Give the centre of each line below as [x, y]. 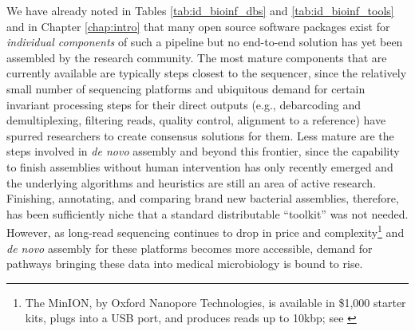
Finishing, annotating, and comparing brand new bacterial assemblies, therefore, [203, 198]
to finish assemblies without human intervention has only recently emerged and [200, 166]
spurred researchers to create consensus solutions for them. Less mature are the [200, 135]
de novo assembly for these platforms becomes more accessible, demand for [190, 248]
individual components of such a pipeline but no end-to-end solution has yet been [205, 42]
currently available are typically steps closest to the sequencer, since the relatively [207, 73]
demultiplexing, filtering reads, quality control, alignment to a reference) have [196, 120]
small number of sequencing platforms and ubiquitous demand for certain [186, 88]
